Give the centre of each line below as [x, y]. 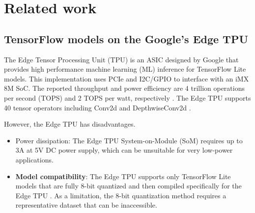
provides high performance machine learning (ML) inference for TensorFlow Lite [125, 69]
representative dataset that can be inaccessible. [86, 205]
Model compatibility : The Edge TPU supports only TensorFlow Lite [123, 176]
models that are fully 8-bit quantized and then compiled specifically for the [128, 186]
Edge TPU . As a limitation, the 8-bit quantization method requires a [121, 195]
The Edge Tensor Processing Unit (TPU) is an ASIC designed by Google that [121, 59]
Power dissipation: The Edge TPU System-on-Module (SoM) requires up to [129, 140]
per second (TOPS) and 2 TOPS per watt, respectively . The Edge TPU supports [127, 97]
